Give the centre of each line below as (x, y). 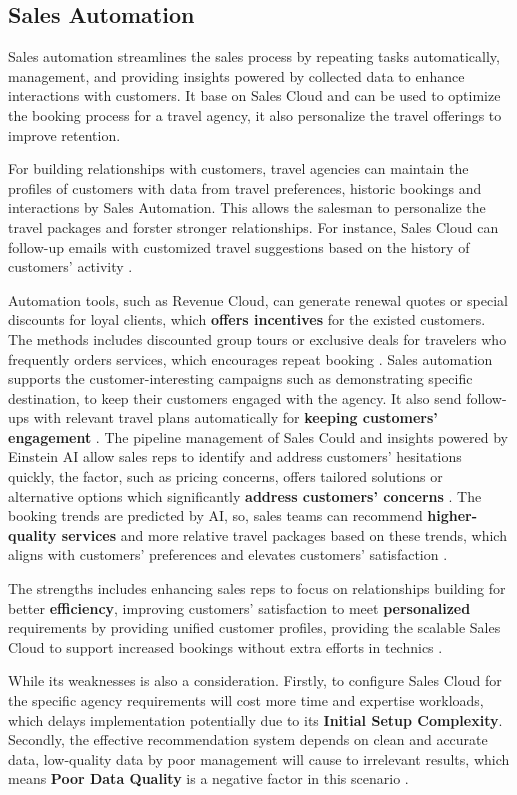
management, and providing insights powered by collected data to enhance (236, 75)
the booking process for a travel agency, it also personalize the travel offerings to (255, 114)
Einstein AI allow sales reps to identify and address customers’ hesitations (235, 456)
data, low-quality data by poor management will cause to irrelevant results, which (259, 758)
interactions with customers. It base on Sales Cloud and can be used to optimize (254, 95)
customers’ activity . (70, 266)
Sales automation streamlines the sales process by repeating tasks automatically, (254, 56)
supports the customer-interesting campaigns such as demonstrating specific (240, 378)
